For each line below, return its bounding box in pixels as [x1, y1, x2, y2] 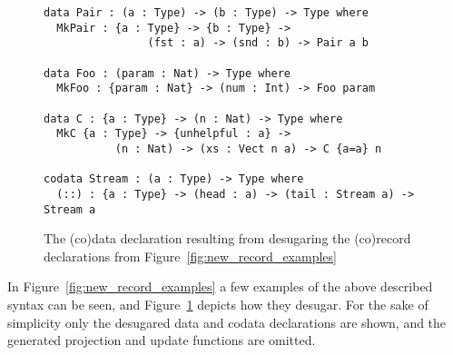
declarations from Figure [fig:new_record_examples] [44, 246, 337, 265]
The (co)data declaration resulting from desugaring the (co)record [44, 229, 411, 248]
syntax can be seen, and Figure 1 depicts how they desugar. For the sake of [7, 294, 428, 313]
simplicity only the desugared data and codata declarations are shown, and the [7, 312, 447, 331]
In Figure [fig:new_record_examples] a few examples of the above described [7, 277, 433, 296]
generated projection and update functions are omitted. [7, 330, 316, 350]
